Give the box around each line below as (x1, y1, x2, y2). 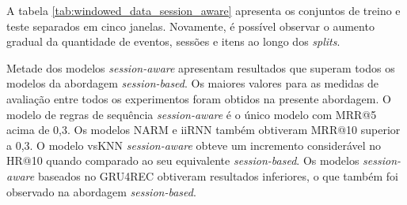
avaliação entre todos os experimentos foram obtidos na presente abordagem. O (6, 90, 391, 106)
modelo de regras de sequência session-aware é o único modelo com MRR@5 (6, 106, 377, 122)
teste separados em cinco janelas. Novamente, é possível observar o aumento (6, 17, 375, 34)
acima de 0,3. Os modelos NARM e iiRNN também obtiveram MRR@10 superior (6, 121, 401, 138)
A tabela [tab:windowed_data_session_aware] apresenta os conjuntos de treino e (6, 2, 401, 18)
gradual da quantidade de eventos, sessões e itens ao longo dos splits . (6, 33, 340, 50)
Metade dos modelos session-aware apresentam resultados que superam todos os (6, 59, 395, 76)
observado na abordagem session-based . (6, 183, 196, 199)
